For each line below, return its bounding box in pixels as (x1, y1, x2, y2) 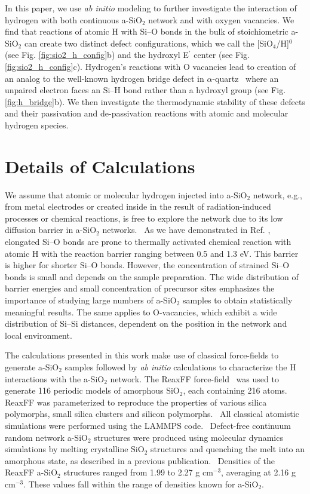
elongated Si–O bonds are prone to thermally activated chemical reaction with (5, 235, 291, 248)
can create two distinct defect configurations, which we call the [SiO (24, 36, 273, 49)
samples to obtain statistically (183, 294, 293, 306)
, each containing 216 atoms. (183, 384, 287, 397)
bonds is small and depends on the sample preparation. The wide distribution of (5, 270, 299, 283)
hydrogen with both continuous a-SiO (5, 13, 142, 26)
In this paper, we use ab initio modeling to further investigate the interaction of (5, 2, 297, 14)
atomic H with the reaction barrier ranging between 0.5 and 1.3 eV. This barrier (5, 247, 299, 259)
